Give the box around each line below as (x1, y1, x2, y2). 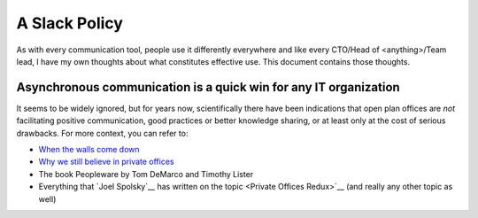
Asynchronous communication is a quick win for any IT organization (16, 80, 400, 95)
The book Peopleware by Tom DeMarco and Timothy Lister (38, 168, 254, 179)
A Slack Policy (16, 13, 124, 33)
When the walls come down (38, 144, 141, 155)
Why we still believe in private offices (38, 156, 174, 167)
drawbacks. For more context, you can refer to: (16, 128, 189, 138)
